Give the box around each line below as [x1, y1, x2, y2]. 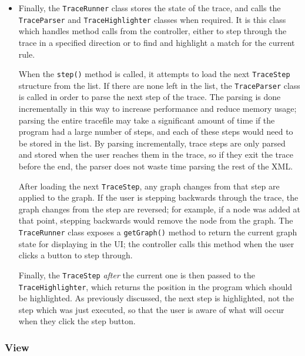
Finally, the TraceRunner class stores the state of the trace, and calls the [18, 2, 281, 14]
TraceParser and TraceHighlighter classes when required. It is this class [18, 13, 286, 25]
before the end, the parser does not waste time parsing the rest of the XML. [18, 159, 293, 172]
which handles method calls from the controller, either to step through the [18, 25, 287, 37]
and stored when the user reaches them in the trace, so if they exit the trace [18, 148, 293, 161]
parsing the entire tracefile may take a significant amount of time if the [18, 114, 275, 126]
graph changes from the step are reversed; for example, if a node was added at [18, 202, 301, 215]
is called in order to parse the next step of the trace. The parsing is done [18, 91, 281, 103]
